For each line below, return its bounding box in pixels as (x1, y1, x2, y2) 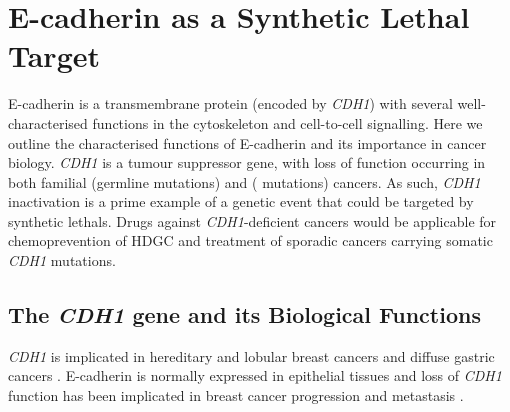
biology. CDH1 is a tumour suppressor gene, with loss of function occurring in (8, 152, 486, 173)
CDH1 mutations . (8, 250, 116, 271)
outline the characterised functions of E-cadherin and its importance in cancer (8, 132, 487, 153)
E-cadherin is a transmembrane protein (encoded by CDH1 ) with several (8, 93, 453, 114)
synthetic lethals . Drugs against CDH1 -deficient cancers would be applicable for (8, 210, 497, 231)
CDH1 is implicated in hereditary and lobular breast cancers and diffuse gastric (8, 345, 495, 366)
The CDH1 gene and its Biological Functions (8, 299, 481, 330)
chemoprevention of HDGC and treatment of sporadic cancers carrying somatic (8, 230, 493, 251)
